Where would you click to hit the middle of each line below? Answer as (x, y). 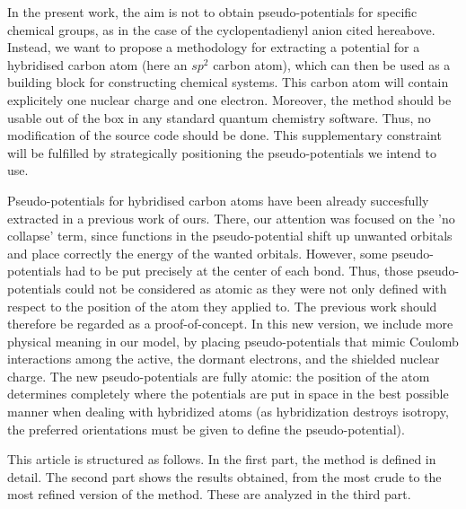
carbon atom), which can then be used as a (332, 64)
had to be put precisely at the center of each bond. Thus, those (239, 271)
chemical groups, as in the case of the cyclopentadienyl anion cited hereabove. (221, 29)
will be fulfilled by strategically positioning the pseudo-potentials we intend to (222, 152)
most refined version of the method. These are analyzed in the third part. (209, 494)
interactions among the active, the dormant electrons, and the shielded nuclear (224, 359)
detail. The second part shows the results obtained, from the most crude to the (224, 476)
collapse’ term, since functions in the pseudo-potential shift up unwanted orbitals (230, 236)
